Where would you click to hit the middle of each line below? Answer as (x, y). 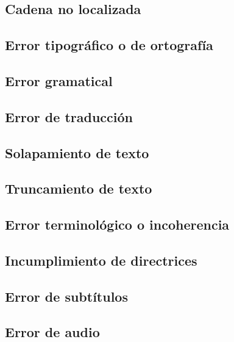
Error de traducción (69, 116)
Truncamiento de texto (79, 188)
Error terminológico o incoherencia (117, 224)
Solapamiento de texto (77, 152)
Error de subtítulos (66, 296)
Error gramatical (59, 80)
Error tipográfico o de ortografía (109, 45)
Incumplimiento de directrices (101, 260)
